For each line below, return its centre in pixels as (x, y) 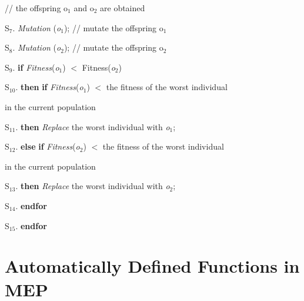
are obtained (123, 8)
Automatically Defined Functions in (152, 266)
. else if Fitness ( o (48, 146)
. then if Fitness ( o (49, 87)
